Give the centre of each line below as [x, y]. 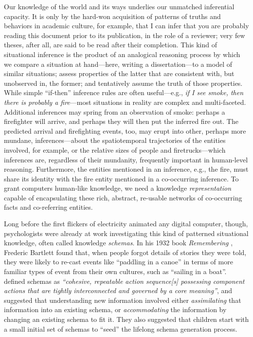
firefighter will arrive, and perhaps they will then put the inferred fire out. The [121, 121]
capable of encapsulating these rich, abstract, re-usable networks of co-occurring [123, 197]
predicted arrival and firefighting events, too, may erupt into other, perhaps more [125, 130]
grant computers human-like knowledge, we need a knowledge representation [118, 188]
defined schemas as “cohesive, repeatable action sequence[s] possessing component [124, 281]
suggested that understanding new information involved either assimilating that [123, 300]
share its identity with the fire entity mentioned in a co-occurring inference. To [121, 178]
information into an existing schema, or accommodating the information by [115, 309]
